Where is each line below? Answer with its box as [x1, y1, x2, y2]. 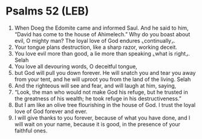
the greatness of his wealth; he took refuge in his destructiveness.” [14, 95, 182, 102]
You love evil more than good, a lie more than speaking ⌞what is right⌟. [14, 50, 190, 57]
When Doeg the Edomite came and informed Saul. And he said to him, [14, 24, 189, 31]
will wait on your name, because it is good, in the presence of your [14, 120, 181, 128]
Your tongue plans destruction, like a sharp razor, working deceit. [14, 44, 178, 51]
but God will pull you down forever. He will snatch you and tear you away [14, 69, 196, 76]
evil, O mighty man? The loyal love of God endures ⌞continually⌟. [14, 37, 176, 44]
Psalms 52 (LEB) [5, 4, 89, 18]
